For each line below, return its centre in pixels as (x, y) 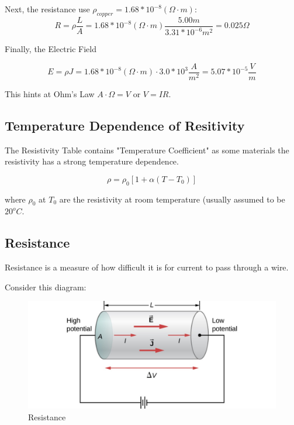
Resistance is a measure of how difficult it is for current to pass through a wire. (147, 267)
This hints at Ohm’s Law (50, 93)
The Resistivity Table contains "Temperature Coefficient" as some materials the (147, 150)
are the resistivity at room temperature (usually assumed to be (172, 199)
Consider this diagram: (46, 287)
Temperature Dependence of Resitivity (125, 125)
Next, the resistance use (47, 9)
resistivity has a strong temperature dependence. (92, 161)
